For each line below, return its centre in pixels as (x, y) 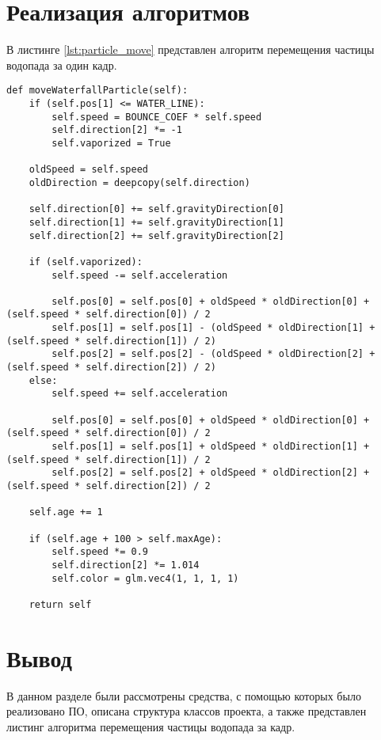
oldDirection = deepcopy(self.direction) (139, 182)
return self (60, 604)
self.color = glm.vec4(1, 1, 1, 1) (145, 578)
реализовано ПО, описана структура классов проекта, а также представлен (187, 711)
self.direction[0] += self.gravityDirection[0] (156, 209)
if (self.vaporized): (86, 262)
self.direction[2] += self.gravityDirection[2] (156, 235)
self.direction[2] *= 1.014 (126, 565)
